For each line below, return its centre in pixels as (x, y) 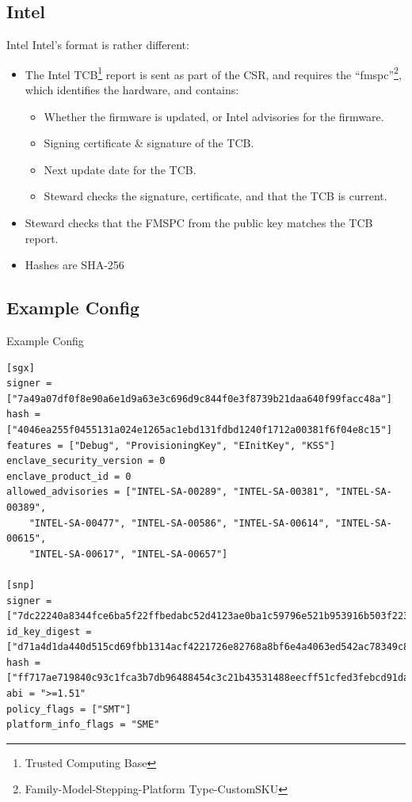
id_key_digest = (49, 631)
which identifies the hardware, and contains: (132, 90)
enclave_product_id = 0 (69, 476)
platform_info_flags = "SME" (83, 725)
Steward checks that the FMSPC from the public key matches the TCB (199, 223)
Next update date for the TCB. (120, 169)
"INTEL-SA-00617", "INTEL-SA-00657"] (128, 554)
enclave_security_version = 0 (86, 461)
